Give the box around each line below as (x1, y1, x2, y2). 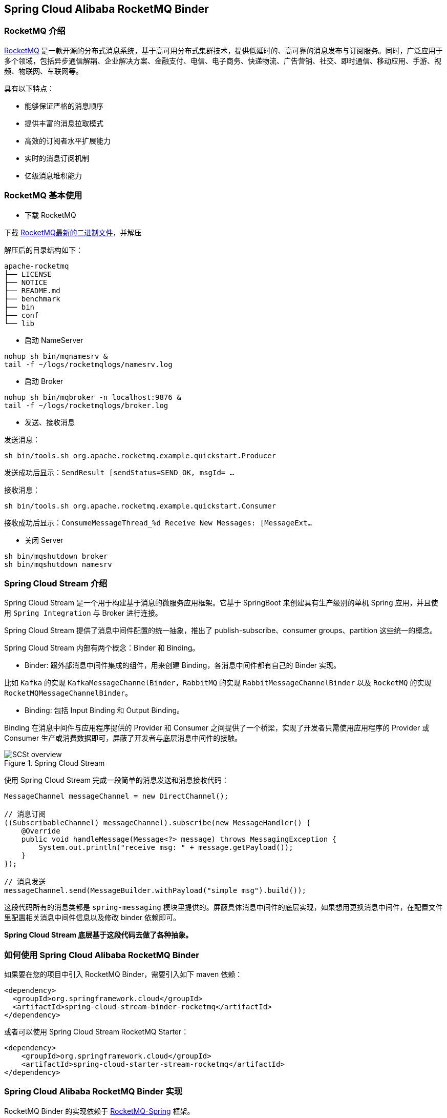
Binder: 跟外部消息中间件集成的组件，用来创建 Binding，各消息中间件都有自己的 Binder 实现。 (25, 661, 341, 670)
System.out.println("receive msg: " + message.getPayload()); (38, 843, 293, 852)
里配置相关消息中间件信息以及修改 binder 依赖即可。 (4, 913, 181, 922)
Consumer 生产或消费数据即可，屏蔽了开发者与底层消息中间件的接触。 (4, 734, 242, 743)
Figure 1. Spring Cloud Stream (4, 759, 105, 768)
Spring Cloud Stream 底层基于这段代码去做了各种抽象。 (4, 930, 193, 940)
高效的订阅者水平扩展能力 (25, 136, 111, 145)
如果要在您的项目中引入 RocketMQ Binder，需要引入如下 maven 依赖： (4, 970, 243, 979)
